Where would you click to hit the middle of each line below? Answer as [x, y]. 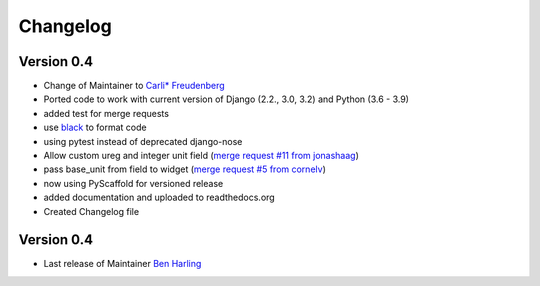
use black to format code [95, 127]
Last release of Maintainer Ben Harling [122, 264]
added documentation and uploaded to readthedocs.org [159, 197]
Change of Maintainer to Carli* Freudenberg [134, 86]
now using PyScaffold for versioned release [133, 183]
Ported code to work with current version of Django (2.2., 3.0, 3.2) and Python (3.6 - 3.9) [226, 99]
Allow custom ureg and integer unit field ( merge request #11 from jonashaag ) [201, 156]
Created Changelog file [91, 211]
